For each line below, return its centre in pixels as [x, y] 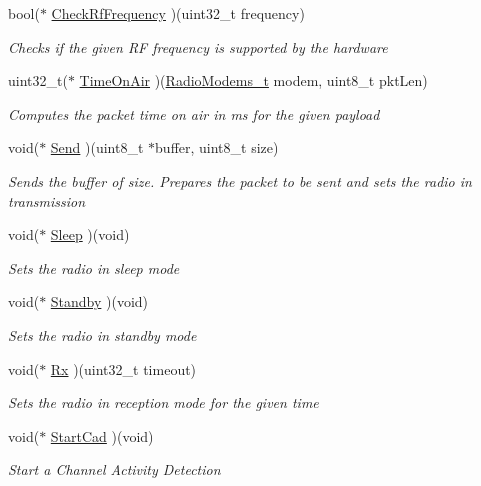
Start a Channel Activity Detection [114, 469]
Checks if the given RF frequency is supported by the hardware [198, 46]
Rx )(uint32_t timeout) [123, 368]
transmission [47, 200]
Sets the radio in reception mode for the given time [163, 402]
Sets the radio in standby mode [102, 334]
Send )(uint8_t [97, 147]
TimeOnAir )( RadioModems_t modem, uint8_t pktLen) [253, 80]
